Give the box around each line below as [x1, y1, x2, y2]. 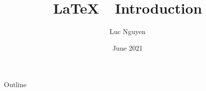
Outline [4, 79, 26, 90]
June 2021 [112, 42, 143, 53]
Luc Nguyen [109, 26, 146, 36]
